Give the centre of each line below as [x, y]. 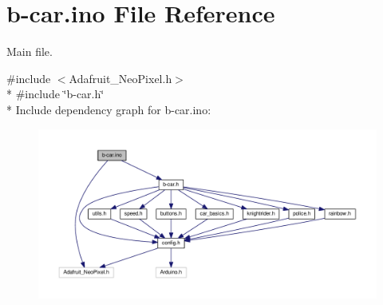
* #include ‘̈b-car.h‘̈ [55, 94]
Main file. [30, 51]
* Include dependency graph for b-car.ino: [109, 109]
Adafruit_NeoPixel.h [120, 78]
